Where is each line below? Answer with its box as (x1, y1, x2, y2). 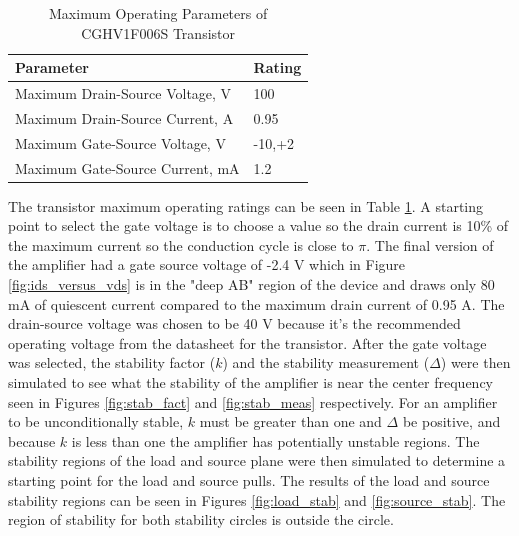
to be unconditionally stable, (8, 411, 184, 432)
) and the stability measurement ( (222, 352, 430, 373)
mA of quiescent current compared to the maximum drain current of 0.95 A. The (8, 293, 505, 314)
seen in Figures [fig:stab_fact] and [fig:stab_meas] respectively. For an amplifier (8, 391, 498, 412)
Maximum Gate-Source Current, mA (15, 157, 240, 178)
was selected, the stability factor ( (8, 352, 216, 373)
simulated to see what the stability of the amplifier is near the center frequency (8, 372, 493, 392)
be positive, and (402, 411, 501, 432)
